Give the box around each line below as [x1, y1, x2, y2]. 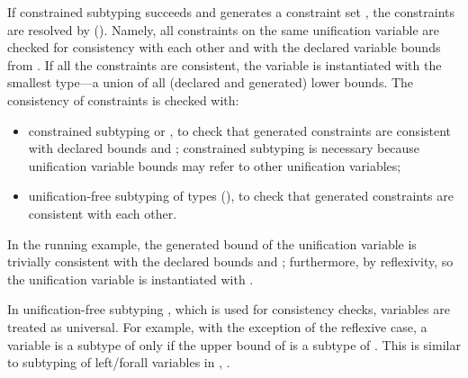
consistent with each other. [28, 203, 177, 222]
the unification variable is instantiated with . [7, 269, 254, 288]
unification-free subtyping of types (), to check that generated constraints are [28, 186, 454, 205]
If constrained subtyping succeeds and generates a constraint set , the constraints [7, 3, 455, 21]
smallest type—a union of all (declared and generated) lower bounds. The [7, 73, 414, 92]
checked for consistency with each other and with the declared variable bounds [7, 38, 441, 57]
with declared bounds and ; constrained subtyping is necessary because [28, 139, 420, 157]
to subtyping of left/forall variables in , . [7, 353, 230, 372]
